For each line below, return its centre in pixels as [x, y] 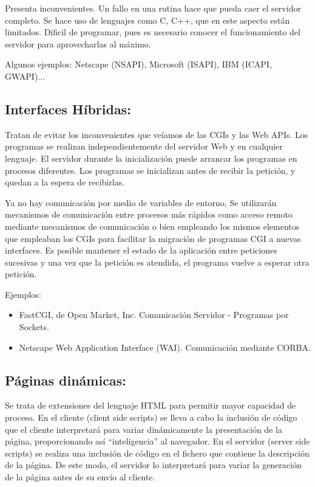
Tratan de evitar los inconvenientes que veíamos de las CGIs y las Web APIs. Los [157, 134]
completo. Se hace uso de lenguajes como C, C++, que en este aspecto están [147, 20]
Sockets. [34, 327]
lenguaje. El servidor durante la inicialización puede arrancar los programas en [151, 158]
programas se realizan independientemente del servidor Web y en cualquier [144, 146]
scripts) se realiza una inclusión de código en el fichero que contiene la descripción [157, 453]
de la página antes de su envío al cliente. [80, 477]
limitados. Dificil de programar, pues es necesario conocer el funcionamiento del [153, 32]
